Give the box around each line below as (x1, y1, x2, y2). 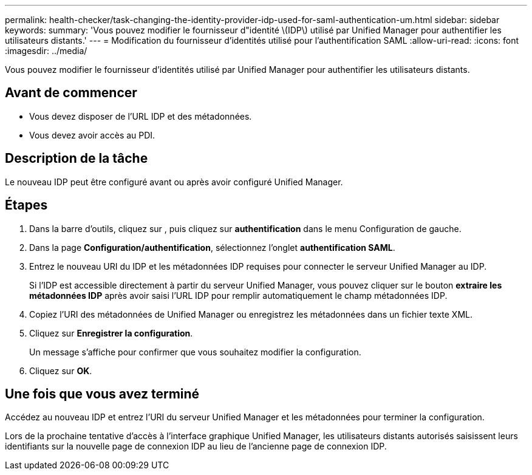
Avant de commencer (5, 85, 137, 101)
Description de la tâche (5, 151, 148, 166)
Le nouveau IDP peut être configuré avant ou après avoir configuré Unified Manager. (5, 176, 343, 187)
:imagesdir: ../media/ (5, 46, 87, 56)
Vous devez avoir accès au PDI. (29, 129, 155, 140)
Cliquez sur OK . (29, 365, 92, 376)
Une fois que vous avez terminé (5, 386, 200, 402)
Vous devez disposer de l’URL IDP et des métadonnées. (29, 111, 252, 121)
